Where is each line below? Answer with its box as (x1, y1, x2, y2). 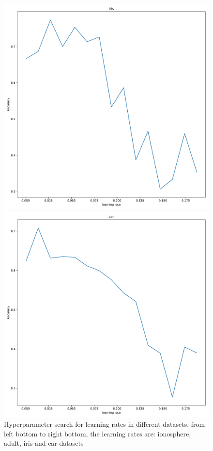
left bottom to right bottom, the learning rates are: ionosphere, (4, 428, 191, 438)
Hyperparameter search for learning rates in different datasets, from (4, 419, 205, 429)
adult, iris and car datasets (4, 438, 84, 448)
